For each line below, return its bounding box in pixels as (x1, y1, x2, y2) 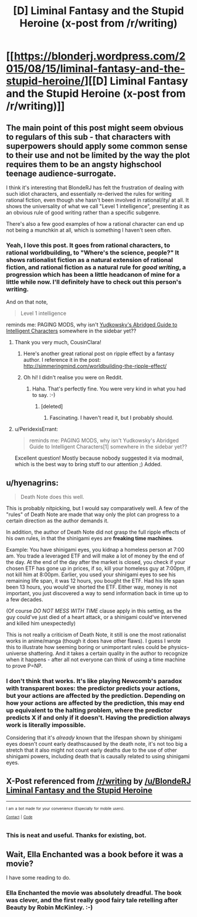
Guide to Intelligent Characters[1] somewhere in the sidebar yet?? (29, 443, 188, 450)
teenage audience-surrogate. (6, 168, 116, 178)
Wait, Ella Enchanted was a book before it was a (6, 849, 184, 860)
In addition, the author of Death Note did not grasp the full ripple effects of (6, 529, 186, 536)
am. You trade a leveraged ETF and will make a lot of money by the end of (6, 552, 185, 559)
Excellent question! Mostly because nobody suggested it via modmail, (14, 454, 184, 461)
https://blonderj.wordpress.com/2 (13, 50, 186, 63)
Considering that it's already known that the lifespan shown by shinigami (6, 734, 182, 741)
